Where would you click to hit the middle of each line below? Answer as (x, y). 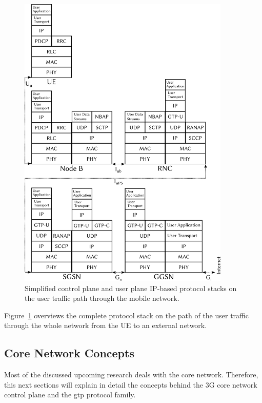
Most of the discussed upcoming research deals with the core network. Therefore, (131, 375)
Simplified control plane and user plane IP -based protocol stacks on (131, 288)
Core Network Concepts (69, 353)
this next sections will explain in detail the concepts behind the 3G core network (131, 384)
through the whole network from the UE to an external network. (106, 325)
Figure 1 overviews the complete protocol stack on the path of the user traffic (126, 315)
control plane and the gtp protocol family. (70, 395)
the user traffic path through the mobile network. (102, 298)
